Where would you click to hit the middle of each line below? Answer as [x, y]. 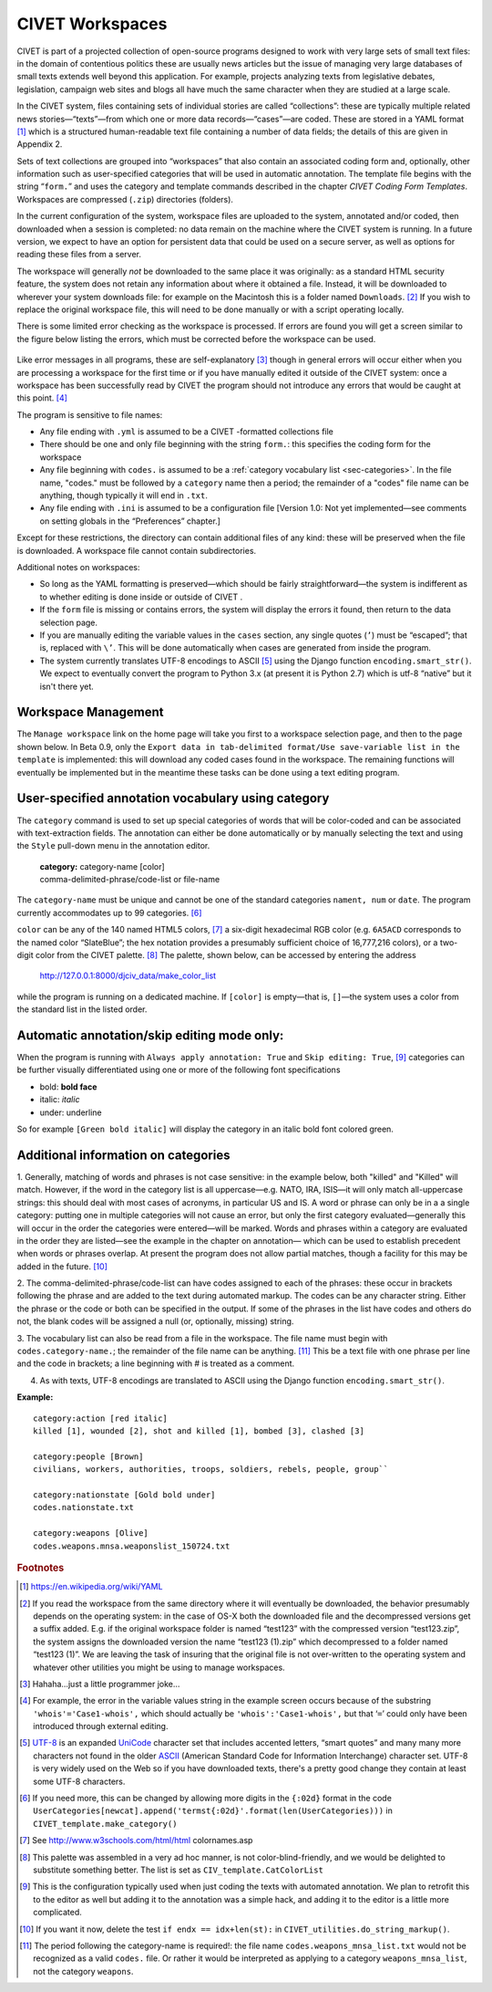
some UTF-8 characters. [79, 1781]
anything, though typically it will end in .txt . [124, 495]
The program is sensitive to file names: [90, 414]
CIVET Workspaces [92, 24]
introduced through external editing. [101, 1726]
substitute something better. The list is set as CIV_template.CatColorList [178, 1870]
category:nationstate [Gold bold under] [124, 1495]
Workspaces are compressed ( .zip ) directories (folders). [125, 199]
